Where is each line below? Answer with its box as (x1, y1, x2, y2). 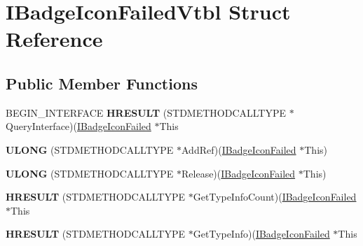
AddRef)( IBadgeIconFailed (181, 142, 296, 157)
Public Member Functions (6, 72, 198, 94)
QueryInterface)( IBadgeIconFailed (6, 119, 151, 133)
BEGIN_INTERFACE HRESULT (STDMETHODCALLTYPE (6, 105, 287, 120)
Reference (6, 24, 103, 53)
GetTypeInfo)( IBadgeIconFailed (193, 226, 330, 241)
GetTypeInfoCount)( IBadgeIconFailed (193, 189, 357, 204)
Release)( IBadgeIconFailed (181, 166, 296, 180)
